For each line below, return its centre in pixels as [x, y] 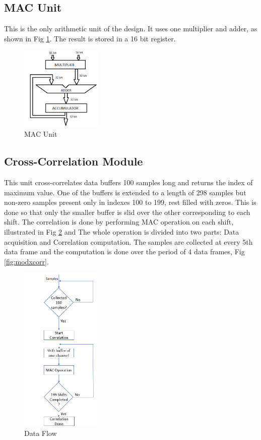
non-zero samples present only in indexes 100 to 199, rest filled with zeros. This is [130, 202]
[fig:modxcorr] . [26, 261]
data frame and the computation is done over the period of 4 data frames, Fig [124, 252]
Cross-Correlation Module [74, 161]
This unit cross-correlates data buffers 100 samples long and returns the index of [128, 182]
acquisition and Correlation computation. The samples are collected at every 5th [128, 241]
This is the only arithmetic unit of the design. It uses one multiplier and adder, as [131, 29]
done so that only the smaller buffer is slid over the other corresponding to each [127, 212]
